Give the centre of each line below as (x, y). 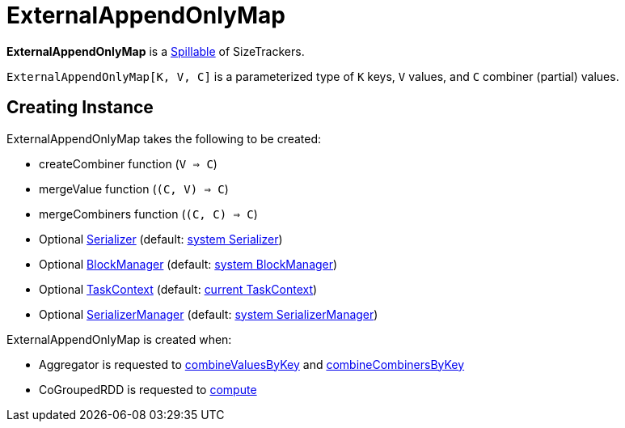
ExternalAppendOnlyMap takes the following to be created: (164, 138)
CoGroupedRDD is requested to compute (148, 389)
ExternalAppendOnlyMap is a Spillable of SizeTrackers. (156, 51)
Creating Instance (80, 108)
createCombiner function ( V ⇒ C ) (128, 163)
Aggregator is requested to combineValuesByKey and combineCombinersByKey (252, 364)
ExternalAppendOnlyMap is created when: (119, 339)
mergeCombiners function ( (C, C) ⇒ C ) (148, 214)
